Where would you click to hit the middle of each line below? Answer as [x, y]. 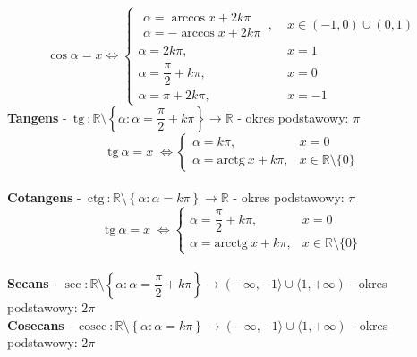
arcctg [231, 244]
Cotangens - [44, 197]
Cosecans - [40, 324]
